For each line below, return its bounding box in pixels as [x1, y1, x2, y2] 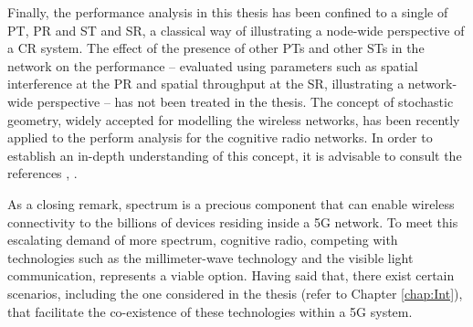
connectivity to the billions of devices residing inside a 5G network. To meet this [7, 212, 458, 231]
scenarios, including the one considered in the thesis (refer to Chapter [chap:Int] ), [7, 283, 463, 302]
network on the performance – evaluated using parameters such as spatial [7, 56, 418, 75]
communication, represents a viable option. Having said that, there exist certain [7, 266, 455, 285]
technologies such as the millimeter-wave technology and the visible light [7, 248, 414, 267]
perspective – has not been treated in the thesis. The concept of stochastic [37, 91, 454, 111]
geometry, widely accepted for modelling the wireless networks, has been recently [7, 110, 460, 129]
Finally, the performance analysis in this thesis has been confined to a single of [7, 3, 448, 21]
